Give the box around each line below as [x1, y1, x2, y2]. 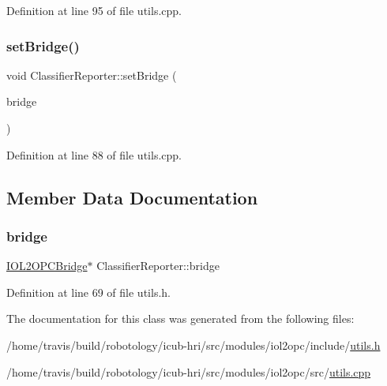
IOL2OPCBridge [6, 257, 88, 274]
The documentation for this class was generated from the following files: [6, 310, 355, 327]
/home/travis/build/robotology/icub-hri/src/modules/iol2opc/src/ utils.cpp [6, 363, 371, 380]
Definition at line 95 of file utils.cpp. [6, 2, 182, 18]
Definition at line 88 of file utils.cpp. [6, 146, 182, 163]
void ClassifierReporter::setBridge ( [6, 66, 177, 83]
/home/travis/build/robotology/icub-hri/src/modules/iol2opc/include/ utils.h [6, 336, 381, 353]
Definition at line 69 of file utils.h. [6, 283, 171, 300]
